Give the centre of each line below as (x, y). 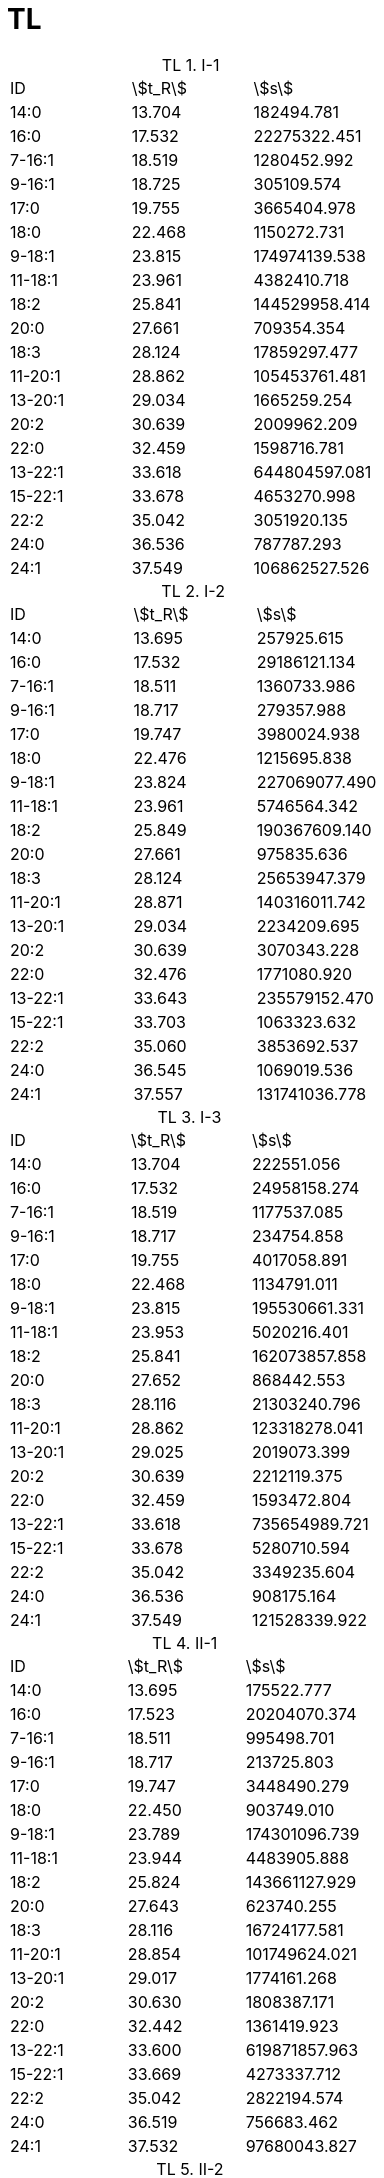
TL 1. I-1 (190, 64)
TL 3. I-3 (189, 1116)
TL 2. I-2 (193, 590)
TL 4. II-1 (185, 1642)
